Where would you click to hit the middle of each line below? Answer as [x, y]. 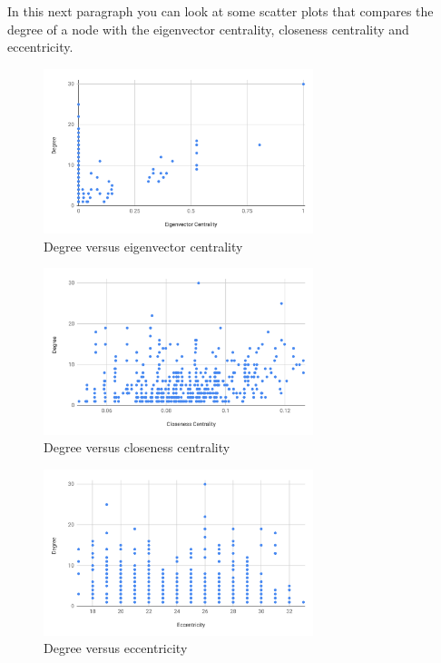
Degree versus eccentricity [116, 648]
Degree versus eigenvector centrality [143, 246]
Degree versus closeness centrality [137, 447]
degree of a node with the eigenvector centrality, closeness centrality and [208, 29]
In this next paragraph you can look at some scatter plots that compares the [220, 11]
